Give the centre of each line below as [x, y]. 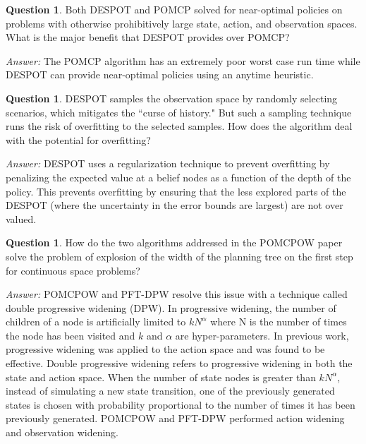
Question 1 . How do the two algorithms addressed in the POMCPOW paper [174, 242]
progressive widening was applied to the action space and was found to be [165, 349]
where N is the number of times [279, 322]
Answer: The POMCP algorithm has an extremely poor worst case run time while [183, 60]
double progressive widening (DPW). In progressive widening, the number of [171, 307]
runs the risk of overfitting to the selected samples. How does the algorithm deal [179, 126]
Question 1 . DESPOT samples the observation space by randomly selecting [172, 98]
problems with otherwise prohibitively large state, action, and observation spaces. [182, 23]
